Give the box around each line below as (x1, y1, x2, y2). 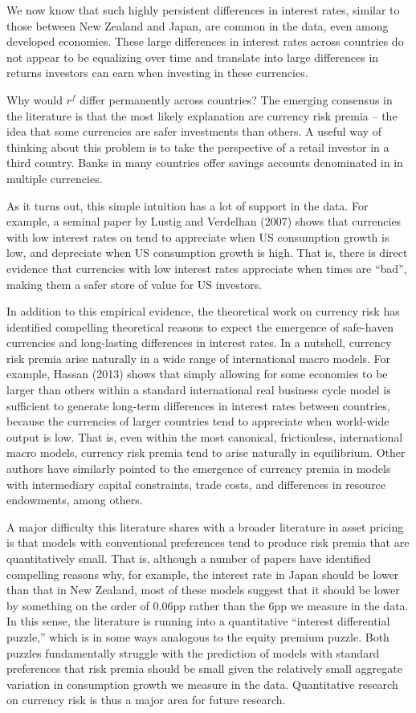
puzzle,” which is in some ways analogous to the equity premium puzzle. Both (6, 628, 389, 645)
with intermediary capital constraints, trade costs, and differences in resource (6, 475, 386, 492)
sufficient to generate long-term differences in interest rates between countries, (6, 397, 390, 414)
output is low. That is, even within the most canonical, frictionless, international (6, 428, 403, 445)
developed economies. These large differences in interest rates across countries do (6, 33, 404, 50)
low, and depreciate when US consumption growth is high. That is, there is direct (6, 244, 408, 261)
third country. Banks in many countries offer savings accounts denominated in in (6, 154, 403, 171)
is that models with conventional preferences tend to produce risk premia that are (6, 534, 410, 551)
